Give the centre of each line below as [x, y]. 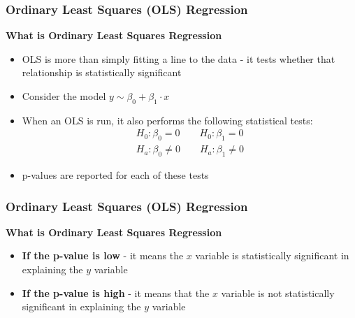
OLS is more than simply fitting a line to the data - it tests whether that [179, 58]
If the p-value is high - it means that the [116, 292]
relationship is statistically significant [102, 72]
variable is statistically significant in [272, 255]
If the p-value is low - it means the [103, 255]
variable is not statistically [278, 292]
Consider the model [64, 96]
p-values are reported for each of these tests [115, 175]
